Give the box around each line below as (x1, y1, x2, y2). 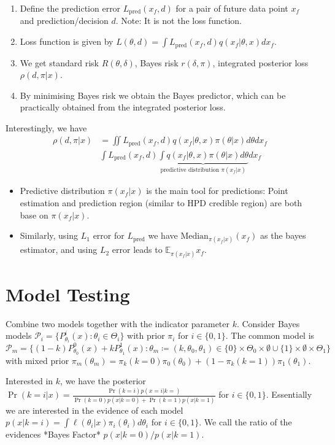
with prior (127, 329, 165, 342)
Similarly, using (20, 229, 79, 242)
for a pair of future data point (175, 2, 288, 14)
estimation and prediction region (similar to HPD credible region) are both (20, 196, 302, 209)
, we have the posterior (60, 374, 146, 387)
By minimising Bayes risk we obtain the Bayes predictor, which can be (20, 88, 286, 101)
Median (180, 232, 209, 241)
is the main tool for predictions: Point (146, 184, 288, 197)
